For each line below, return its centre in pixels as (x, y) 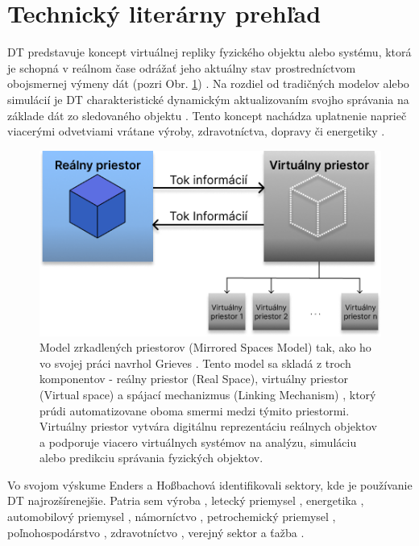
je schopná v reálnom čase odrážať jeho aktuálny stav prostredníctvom (182, 67)
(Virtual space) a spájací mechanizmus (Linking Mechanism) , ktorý (208, 394)
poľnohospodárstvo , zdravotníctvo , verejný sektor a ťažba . (156, 532)
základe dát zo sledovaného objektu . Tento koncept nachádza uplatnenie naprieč (207, 115)
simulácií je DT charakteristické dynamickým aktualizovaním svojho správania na (208, 99)
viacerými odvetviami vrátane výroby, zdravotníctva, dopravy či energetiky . (196, 131)
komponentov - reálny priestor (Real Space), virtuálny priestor (194, 379)
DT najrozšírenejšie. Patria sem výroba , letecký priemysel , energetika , (186, 500)
